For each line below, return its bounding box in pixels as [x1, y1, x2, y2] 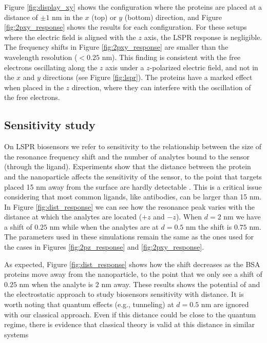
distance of [4, 11, 38, 22]
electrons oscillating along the [4, 62, 98, 72]
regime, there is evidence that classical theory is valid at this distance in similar [4, 319, 255, 330]
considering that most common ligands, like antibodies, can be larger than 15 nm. [4, 191, 262, 202]
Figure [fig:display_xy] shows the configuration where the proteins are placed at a [4, 2, 262, 12]
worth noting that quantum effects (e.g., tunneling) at [4, 299, 174, 310]
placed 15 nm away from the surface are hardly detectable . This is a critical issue [4, 181, 262, 192]
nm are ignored [201, 299, 249, 310]
